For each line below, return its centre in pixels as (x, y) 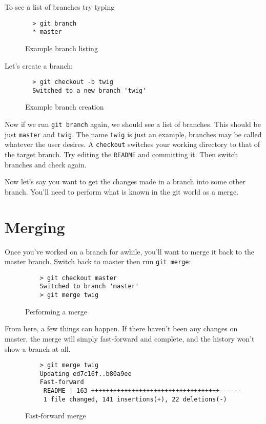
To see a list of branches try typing (60, 7)
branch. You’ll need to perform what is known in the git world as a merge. (122, 191)
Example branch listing (62, 48)
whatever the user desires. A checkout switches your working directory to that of (132, 144)
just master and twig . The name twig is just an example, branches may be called (133, 134)
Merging (35, 227)
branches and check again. (46, 164)
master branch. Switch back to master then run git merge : (98, 261)
